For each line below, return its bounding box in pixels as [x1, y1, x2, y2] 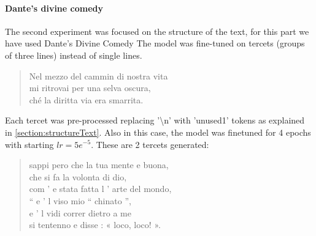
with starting [5, 138, 54, 150]
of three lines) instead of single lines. [5, 48, 142, 61]
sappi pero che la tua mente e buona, [29, 158, 169, 171]
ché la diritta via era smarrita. [29, 93, 144, 106]
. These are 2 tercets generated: [91, 138, 209, 150]
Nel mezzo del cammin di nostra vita [29, 69, 168, 82]
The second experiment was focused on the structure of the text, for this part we [5, 24, 309, 37]
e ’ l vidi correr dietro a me [29, 206, 131, 219]
